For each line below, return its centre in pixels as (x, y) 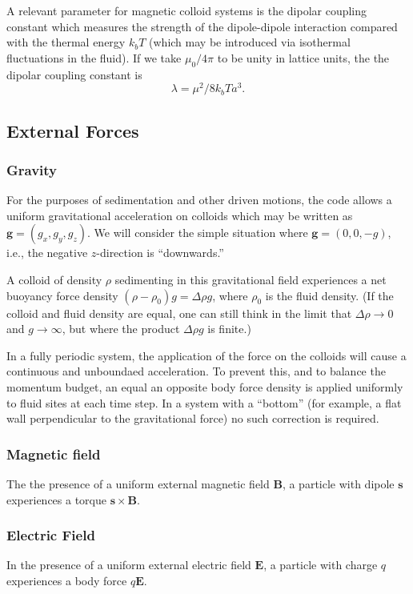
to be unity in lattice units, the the (303, 57)
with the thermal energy (66, 42)
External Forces (73, 130)
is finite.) (229, 329)
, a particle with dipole (338, 484)
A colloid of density (54, 280)
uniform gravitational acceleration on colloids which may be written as (180, 215)
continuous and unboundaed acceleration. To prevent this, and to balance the (196, 371)
